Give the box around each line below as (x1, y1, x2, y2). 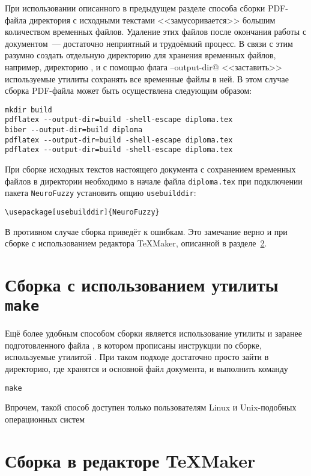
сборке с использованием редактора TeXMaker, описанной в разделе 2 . (5, 237, 267, 249)
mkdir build (5, 105, 52, 114)
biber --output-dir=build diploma (5, 126, 143, 135)
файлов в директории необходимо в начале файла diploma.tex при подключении (5, 174, 303, 187)
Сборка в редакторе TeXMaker (5, 448, 256, 472)
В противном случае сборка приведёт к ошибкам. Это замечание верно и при (5, 225, 288, 237)
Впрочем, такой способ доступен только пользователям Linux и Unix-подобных (5, 401, 297, 413)
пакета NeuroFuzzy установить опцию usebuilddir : (5, 186, 196, 199)
